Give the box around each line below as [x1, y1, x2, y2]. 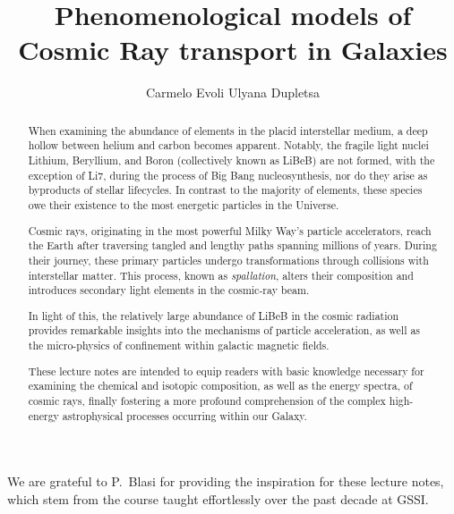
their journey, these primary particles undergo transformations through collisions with [28, 252, 429, 267]
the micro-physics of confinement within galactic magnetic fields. [28, 338, 330, 353]
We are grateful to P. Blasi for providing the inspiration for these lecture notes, [7, 472, 444, 491]
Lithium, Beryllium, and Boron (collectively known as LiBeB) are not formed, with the [28, 153, 435, 168]
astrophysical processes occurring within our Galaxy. [62, 408, 307, 423]
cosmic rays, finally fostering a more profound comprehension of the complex [28, 392, 386, 408]
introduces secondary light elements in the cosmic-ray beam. [28, 282, 310, 298]
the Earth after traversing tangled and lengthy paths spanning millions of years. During [28, 238, 437, 253]
